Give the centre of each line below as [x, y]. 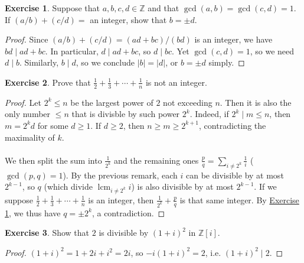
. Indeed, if [209, 114]
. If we [265, 186]
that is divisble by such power [126, 114]
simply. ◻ [227, 62]
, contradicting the [233, 125]
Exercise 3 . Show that [47, 233]
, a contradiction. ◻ [128, 212]
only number [28, 114]
